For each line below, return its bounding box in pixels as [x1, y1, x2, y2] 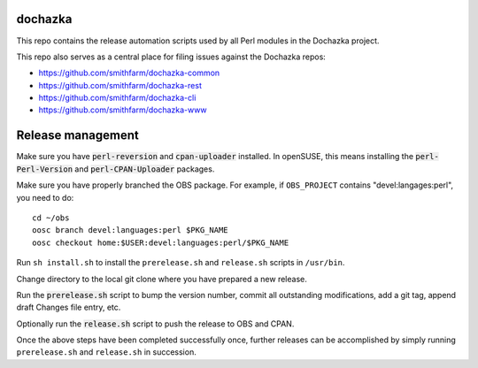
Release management [16, 128, 139, 143]
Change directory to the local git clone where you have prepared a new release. [16, 273, 307, 284]
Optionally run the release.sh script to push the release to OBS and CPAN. [16, 318, 295, 329]
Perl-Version [16, 164, 73, 174]
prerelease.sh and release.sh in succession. [16, 347, 197, 357]
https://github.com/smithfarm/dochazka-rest [38, 80, 203, 90]
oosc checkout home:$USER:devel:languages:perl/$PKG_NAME [32, 237, 289, 248]
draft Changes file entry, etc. [16, 302, 121, 313]
